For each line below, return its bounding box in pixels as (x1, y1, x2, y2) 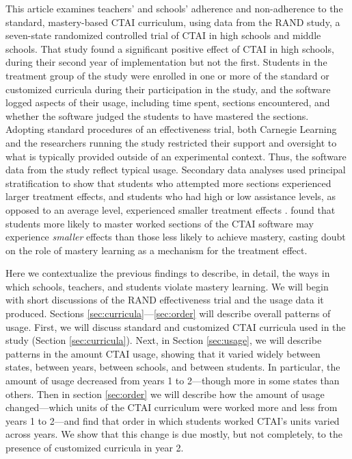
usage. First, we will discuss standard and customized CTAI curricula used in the (5, 319, 346, 334)
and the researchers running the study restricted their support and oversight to (5, 135, 337, 149)
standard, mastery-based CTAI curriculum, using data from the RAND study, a (5, 14, 340, 29)
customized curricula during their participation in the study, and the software (5, 82, 331, 96)
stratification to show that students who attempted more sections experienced (5, 175, 331, 190)
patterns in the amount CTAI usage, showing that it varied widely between (5, 346, 321, 360)
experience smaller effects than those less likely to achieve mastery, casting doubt (5, 229, 346, 244)
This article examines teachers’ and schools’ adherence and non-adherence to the (5, 1, 343, 15)
